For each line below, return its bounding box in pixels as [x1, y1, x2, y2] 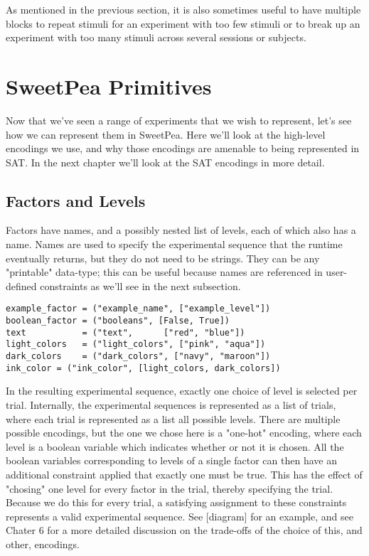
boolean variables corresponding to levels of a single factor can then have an [6, 453, 337, 468]
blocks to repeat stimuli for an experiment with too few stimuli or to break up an [6, 16, 360, 31]
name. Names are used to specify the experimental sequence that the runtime [6, 237, 343, 252]
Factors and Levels [6, 189, 146, 211]
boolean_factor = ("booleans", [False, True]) [6, 316, 230, 326]
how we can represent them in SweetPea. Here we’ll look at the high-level [6, 127, 326, 141]
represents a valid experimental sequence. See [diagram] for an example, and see [6, 508, 353, 523]
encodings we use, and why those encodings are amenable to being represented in [6, 141, 360, 156]
